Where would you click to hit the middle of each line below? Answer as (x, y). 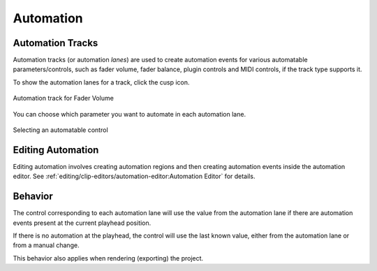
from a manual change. (46, 245)
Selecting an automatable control (60, 130)
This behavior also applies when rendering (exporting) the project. (108, 258)
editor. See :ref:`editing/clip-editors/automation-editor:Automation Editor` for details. (134, 176)
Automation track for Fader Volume (64, 98)
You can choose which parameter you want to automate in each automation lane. (130, 114)
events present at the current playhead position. (82, 223)
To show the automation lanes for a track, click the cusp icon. (101, 82)
